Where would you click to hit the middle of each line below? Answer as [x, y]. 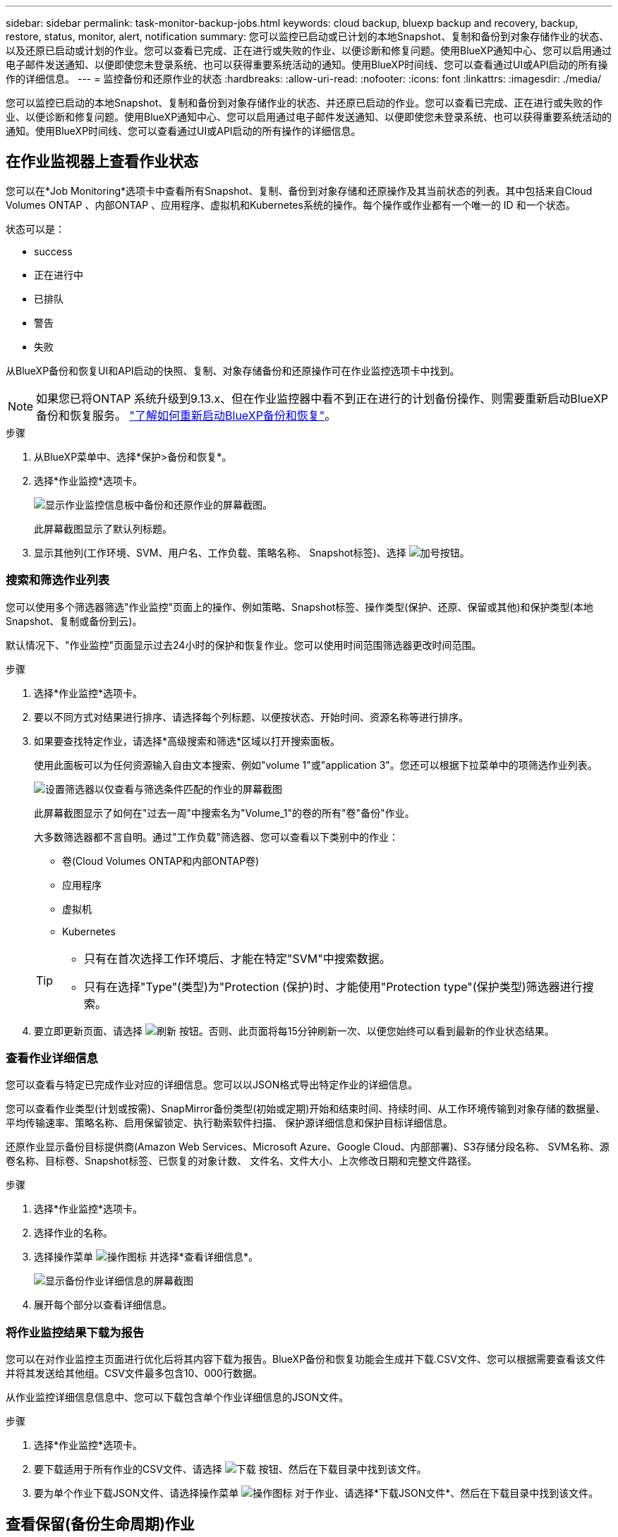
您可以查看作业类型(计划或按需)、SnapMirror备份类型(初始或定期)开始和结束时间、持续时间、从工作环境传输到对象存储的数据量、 [306, 1109]
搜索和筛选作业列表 [58, 580]
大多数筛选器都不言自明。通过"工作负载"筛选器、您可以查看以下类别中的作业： [217, 837]
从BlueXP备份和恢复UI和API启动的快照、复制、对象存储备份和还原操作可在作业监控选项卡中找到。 [233, 370]
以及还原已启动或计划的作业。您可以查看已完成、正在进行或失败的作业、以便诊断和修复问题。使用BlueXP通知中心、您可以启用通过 [309, 50]
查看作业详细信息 [52, 1058]
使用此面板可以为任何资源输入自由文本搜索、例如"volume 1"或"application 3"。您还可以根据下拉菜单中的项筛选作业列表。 [316, 765]
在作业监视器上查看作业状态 [102, 162]
